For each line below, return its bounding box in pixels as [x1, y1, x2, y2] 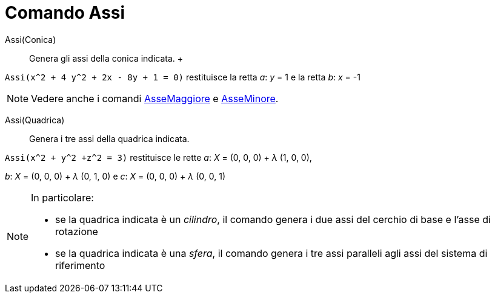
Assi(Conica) [5, 34, 56, 45]
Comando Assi [5, 2, 125, 23]
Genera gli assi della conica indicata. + [29, 53, 184, 63]
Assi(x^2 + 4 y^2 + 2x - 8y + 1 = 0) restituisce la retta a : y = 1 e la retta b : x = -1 [5, 71, 360, 82]
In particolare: [31, 191, 94, 204]
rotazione [55, 225, 98, 238]
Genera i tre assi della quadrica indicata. [29, 133, 190, 144]
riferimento [55, 259, 105, 271]
